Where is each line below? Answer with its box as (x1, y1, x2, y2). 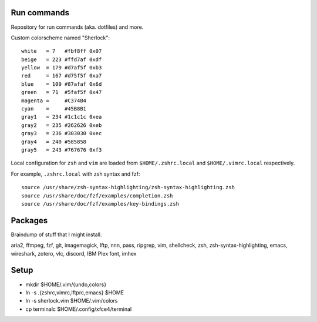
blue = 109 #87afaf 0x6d (21, 80, 102, 88)
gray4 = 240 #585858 (21, 138, 87, 145)
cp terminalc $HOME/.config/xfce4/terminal (25, 306, 132, 313)
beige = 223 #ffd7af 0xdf (21, 56, 102, 63)
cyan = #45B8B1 (21, 106, 87, 112)
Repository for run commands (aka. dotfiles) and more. (11, 24, 144, 31)
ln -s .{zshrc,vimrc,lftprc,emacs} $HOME (25, 289, 124, 296)
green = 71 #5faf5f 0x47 (21, 89, 102, 96)
